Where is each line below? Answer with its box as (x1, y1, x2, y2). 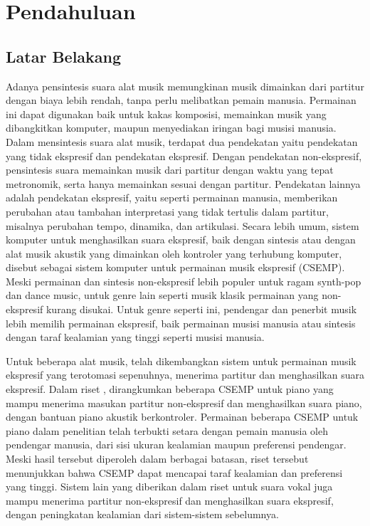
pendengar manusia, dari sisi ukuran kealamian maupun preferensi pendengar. (6, 437, 347, 452)
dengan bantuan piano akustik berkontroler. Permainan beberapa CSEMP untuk (6, 409, 359, 424)
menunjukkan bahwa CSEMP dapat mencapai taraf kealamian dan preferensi (6, 465, 343, 480)
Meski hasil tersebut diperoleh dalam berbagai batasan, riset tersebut (6, 451, 309, 466)
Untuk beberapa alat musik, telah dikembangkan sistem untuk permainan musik (6, 353, 356, 368)
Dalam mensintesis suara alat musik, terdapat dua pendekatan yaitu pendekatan (6, 134, 358, 149)
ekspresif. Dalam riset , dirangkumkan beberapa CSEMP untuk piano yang (6, 382, 334, 396)
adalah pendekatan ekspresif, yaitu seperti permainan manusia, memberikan (6, 190, 338, 205)
